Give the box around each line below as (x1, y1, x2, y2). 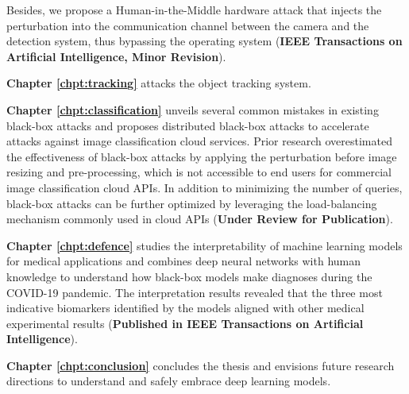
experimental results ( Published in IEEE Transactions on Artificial (6, 315, 364, 331)
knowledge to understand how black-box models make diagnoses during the (6, 268, 372, 284)
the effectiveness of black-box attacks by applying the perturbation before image (6, 148, 397, 164)
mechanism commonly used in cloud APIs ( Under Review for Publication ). (6, 211, 393, 227)
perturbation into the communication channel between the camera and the (6, 17, 369, 33)
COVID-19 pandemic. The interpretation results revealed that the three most (6, 284, 383, 300)
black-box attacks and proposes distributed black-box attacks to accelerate (6, 117, 369, 133)
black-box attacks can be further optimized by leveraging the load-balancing (6, 195, 377, 211)
